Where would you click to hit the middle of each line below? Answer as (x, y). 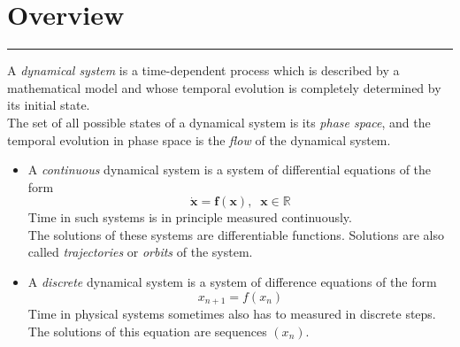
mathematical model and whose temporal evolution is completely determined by (224, 87)
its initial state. (49, 105)
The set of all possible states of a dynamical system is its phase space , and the (219, 122)
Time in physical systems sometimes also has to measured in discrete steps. (232, 314)
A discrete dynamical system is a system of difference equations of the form (232, 282)
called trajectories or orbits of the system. (140, 252)
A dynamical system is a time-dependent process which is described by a (203, 70)
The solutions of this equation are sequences (147, 331)
